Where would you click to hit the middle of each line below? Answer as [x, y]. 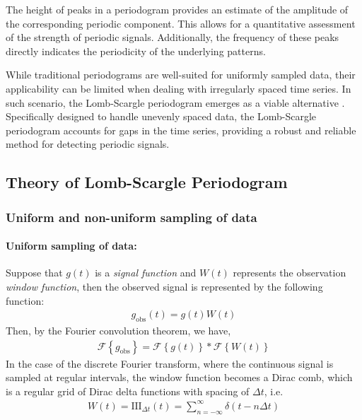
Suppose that [34, 273]
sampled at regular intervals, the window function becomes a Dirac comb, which [179, 377]
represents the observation [290, 273]
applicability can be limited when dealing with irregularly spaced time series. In [179, 88]
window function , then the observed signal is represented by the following [164, 286]
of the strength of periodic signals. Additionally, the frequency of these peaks [173, 37]
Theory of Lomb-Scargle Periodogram [147, 182]
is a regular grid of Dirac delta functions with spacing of [128, 391]
